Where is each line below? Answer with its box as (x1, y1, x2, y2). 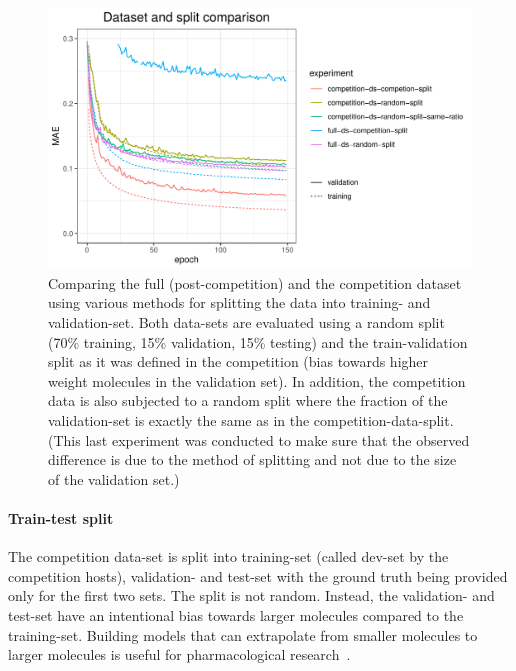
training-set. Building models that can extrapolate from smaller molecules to (8, 624, 478, 645)
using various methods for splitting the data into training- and (48, 292, 431, 313)
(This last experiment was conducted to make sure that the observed (48, 429, 470, 450)
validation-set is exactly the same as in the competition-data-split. (48, 410, 454, 431)
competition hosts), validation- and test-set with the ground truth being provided (8, 565, 508, 586)
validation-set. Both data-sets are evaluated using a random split (48, 312, 445, 333)
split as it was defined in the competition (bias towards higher (48, 351, 429, 372)
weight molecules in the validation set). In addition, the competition (48, 370, 466, 391)
